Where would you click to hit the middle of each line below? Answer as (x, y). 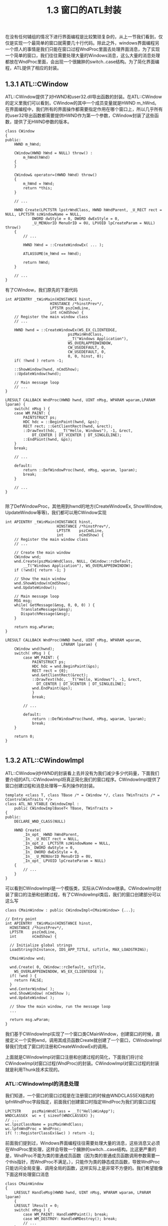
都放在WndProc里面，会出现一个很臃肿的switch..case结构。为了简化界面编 (82, 62)
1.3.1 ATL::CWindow (37, 84)
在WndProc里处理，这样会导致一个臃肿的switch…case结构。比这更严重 (79, 1149)
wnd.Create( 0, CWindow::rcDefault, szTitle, (58, 967)
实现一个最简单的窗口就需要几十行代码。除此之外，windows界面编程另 (86, 43)
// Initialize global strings (41, 945)
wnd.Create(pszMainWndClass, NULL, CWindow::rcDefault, (74, 561)
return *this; (38, 188)
